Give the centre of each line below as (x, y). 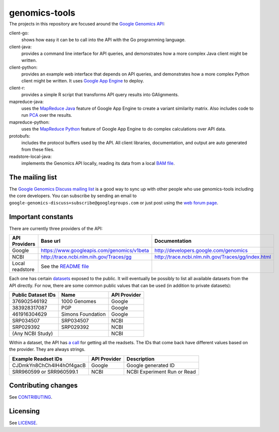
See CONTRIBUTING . (31, 397)
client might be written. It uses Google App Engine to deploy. (83, 81)
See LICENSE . (23, 423)
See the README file (65, 266)
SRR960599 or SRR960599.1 (45, 372)
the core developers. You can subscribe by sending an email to (73, 196)
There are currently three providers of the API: (56, 229)
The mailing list (33, 177)
